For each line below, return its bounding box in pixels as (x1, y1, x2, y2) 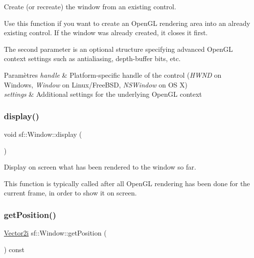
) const (4, 244, 25, 254)
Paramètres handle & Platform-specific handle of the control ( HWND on (4, 69, 222, 80)
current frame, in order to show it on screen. (4, 188, 137, 198)
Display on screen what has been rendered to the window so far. (4, 162, 196, 172)
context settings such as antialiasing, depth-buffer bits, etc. (4, 53, 181, 64)
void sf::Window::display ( (4, 129, 82, 139)
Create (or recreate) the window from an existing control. (4, 1, 176, 11)
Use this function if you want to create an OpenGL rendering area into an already (4, 18, 251, 28)
